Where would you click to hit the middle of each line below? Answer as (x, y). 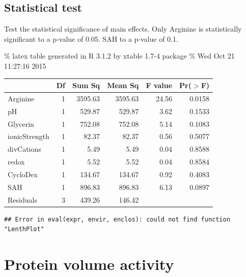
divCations (24, 149)
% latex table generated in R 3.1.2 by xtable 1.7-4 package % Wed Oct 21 (119, 56)
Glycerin (21, 123)
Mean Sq (123, 85)
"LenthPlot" (24, 229)
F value (159, 85)
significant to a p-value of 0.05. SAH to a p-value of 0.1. (91, 38)
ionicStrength (29, 136)
